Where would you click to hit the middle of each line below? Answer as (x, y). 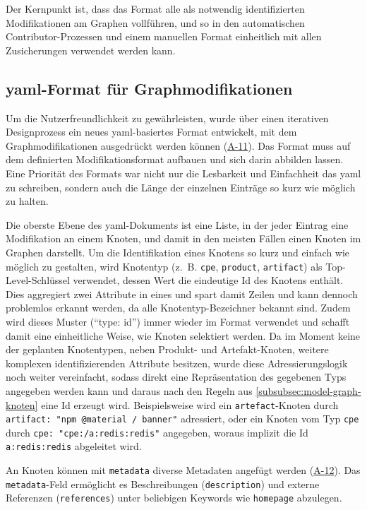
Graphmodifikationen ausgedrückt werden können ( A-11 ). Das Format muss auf (178, 145)
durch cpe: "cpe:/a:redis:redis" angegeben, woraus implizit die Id (157, 432)
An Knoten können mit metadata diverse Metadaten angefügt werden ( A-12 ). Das (183, 470)
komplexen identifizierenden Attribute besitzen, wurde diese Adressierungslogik (177, 363)
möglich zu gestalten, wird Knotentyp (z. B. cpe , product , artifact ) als (164, 266)
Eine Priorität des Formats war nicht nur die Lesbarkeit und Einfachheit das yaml (183, 173)
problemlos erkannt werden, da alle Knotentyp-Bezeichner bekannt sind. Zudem (178, 308)
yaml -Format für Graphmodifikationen (149, 88)
